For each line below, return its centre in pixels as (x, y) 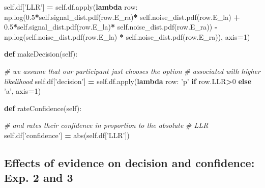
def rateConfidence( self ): (43, 108)
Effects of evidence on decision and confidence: (129, 162)
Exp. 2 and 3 (39, 178)
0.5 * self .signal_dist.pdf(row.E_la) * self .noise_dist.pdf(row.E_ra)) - (111, 27)
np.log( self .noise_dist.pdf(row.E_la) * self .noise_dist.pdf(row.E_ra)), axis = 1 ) (127, 36)
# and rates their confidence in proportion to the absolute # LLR (106, 125)
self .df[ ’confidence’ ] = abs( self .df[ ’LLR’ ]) (67, 135)
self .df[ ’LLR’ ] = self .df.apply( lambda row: (71, 7)
